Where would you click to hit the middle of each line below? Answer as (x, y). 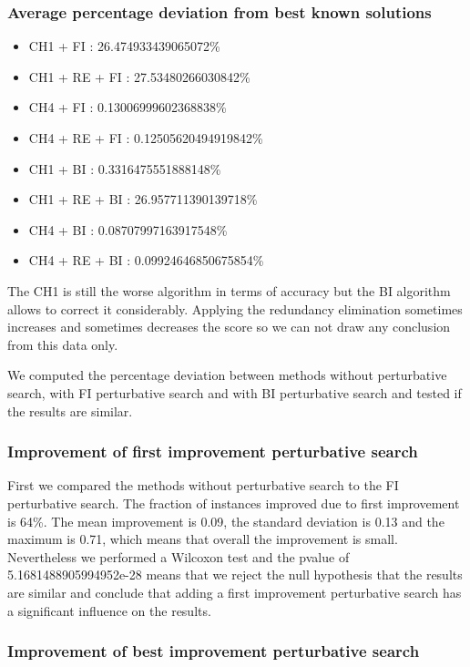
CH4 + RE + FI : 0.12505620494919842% (146, 138)
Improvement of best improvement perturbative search (214, 651)
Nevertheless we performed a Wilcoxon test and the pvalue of (179, 556)
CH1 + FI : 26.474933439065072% (124, 46)
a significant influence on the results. (109, 610)
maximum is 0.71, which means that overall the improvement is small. (203, 539)
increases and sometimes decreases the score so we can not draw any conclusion (229, 327)
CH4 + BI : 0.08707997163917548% (128, 229)
